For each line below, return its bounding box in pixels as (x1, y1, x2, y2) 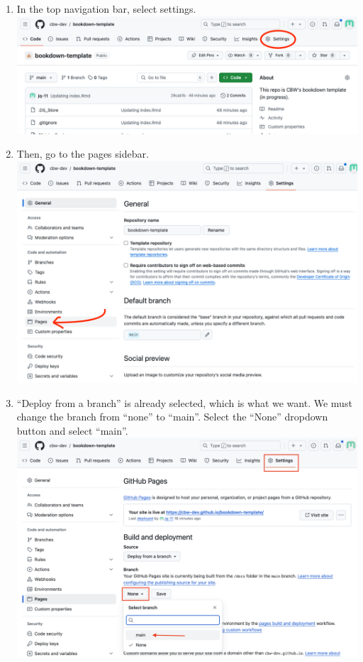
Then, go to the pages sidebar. (16, 146, 149, 161)
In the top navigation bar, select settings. (16, 1, 196, 16)
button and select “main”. (16, 423, 128, 438)
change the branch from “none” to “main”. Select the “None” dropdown (16, 409, 328, 424)
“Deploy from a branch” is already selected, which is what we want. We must (16, 395, 352, 410)
